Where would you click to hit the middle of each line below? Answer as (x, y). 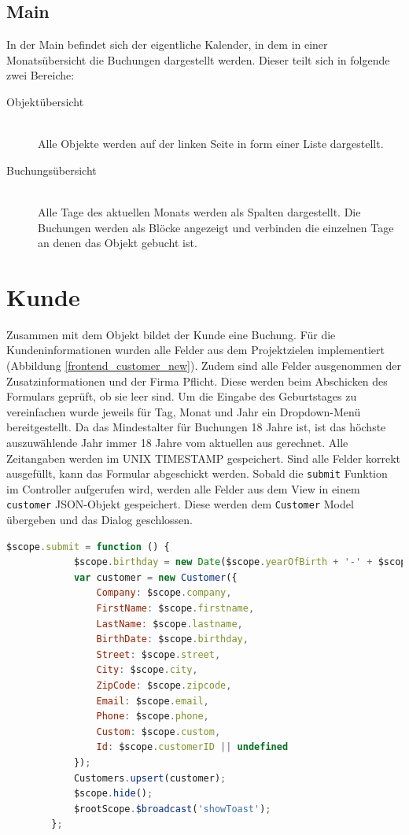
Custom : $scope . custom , (158, 732)
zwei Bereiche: (41, 75)
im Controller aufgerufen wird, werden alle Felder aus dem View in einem (183, 488)
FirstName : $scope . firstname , (175, 609)
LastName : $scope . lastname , (169, 624)
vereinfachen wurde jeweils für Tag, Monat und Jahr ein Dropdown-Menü (184, 411)
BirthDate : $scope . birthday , (172, 639)
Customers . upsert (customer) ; (150, 778)
